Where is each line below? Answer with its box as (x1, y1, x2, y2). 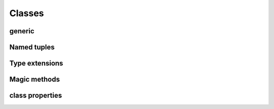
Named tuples (9, 43, 55, 51)
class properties (9, 91, 62, 100)
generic (9, 27, 35, 35)
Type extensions (9, 59, 63, 68)
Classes (9, 8, 44, 19)
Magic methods (9, 75, 60, 84)
